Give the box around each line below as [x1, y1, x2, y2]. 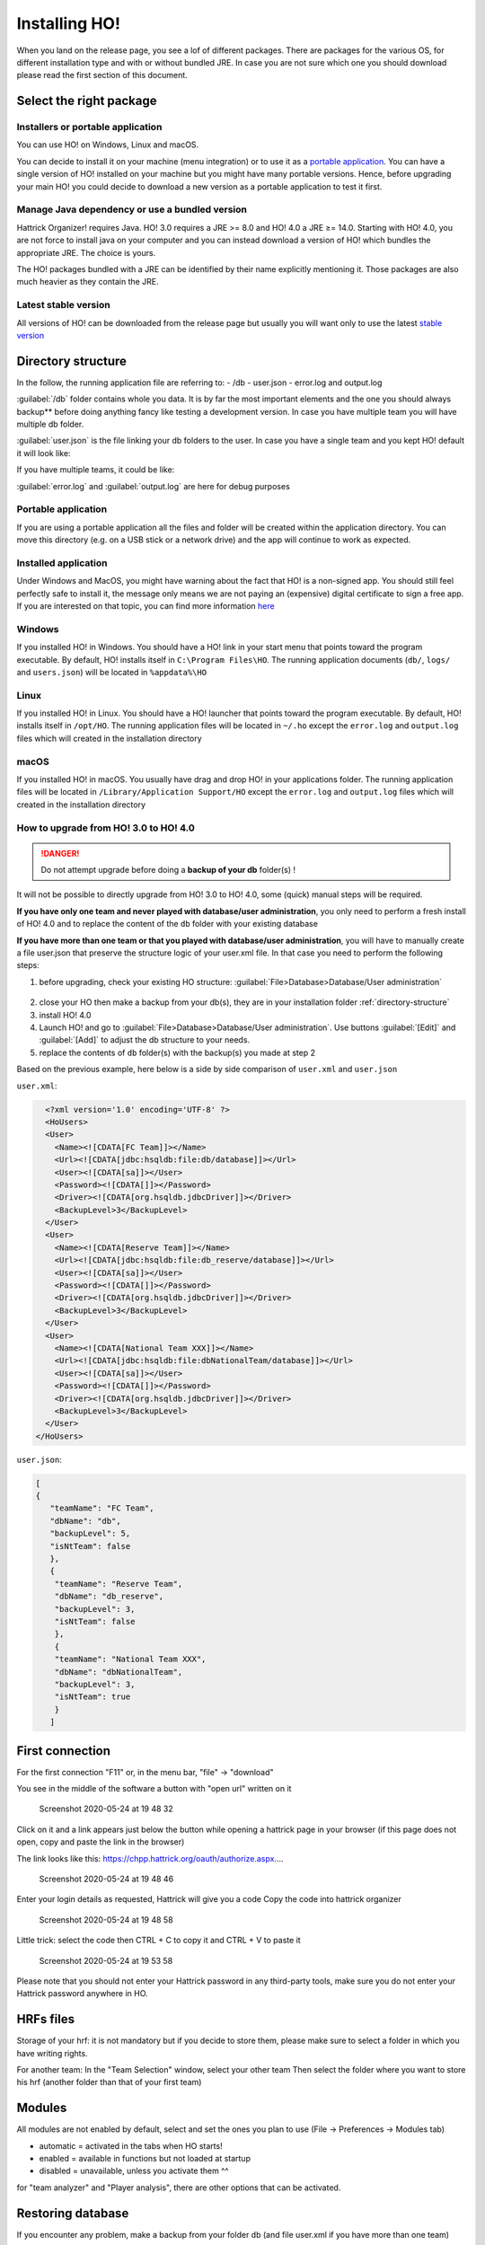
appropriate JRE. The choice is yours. [16, 247, 156, 258]
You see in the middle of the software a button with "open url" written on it [16, 1783, 292, 1793]
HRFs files [16, 2012, 75, 2027]
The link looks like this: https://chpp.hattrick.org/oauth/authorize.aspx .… [16, 1853, 284, 1863]
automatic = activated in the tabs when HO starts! [39, 2140, 224, 2151]
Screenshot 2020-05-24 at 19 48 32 [39, 1803, 174, 1814]
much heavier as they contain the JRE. [16, 277, 159, 287]
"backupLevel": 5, [49, 1528, 131, 1539]
